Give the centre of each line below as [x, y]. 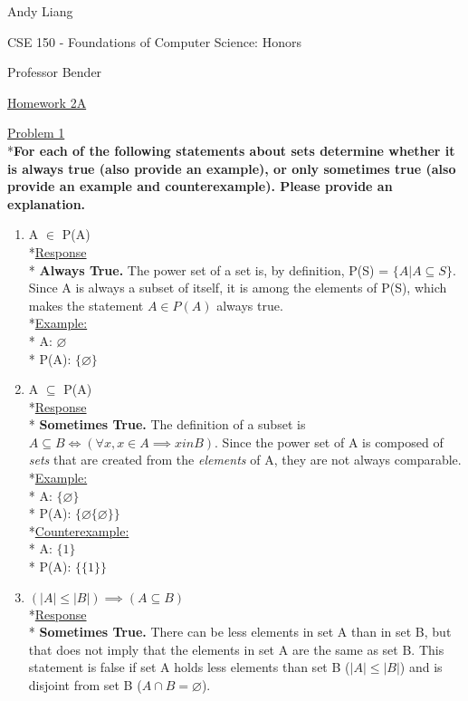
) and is [421, 667]
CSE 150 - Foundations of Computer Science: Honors [154, 41]
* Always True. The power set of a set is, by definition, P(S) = [209, 269]
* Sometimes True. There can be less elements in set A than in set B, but [240, 632]
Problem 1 [36, 133]
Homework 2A [47, 102]
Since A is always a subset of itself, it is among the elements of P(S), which [238, 288]
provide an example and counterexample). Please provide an [200, 186]
